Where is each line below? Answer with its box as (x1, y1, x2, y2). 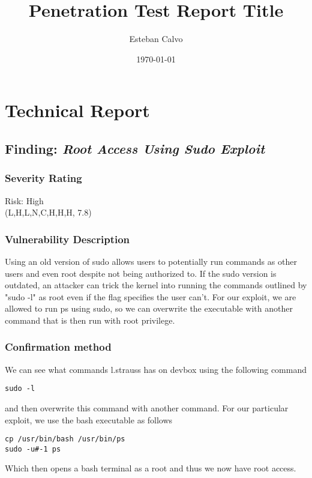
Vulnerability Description (5, 231, 130, 246)
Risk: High (5, 194, 44, 207)
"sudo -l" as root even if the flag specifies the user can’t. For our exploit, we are (5, 290, 296, 303)
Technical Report (5, 98, 150, 123)
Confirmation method (5, 339, 112, 354)
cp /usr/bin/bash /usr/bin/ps (5, 435, 125, 444)
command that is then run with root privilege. (5, 313, 175, 326)
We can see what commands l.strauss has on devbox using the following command (5, 363, 307, 375)
